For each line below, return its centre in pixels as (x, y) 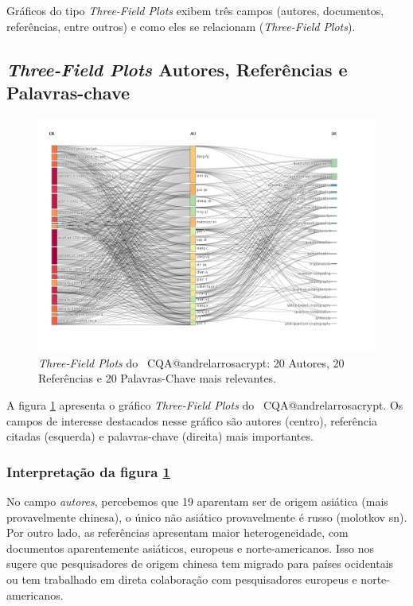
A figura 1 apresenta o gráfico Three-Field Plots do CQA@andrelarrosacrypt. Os (205, 405)
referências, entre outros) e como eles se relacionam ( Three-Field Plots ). (181, 26)
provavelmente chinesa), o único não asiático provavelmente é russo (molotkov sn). (207, 517)
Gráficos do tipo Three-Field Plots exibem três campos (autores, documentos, (195, 10)
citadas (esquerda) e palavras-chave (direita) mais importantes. (160, 436)
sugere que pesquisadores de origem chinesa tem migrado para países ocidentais (200, 563)
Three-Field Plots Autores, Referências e (177, 69)
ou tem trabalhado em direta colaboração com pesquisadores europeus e (182, 579)
